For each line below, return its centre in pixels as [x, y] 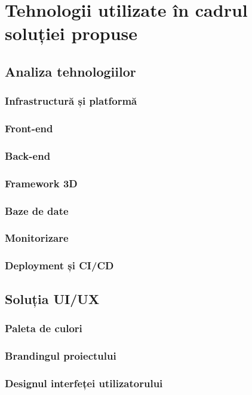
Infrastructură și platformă [71, 101]
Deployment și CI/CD [59, 265]
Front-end [29, 128]
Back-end [28, 155]
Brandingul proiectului [61, 355]
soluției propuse [71, 33]
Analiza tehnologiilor [70, 71]
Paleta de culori [44, 328]
